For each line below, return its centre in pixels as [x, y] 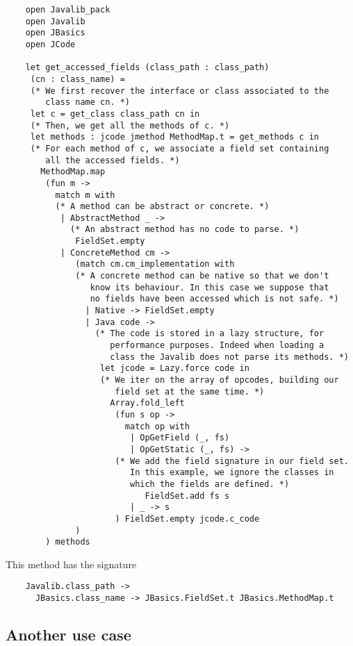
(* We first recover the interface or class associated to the [180, 91]
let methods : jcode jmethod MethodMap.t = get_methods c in [175, 137]
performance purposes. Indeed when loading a [217, 346]
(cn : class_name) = [77, 79]
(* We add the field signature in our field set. [232, 461]
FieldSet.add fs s [187, 496]
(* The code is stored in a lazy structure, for [210, 334]
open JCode [50, 44]
